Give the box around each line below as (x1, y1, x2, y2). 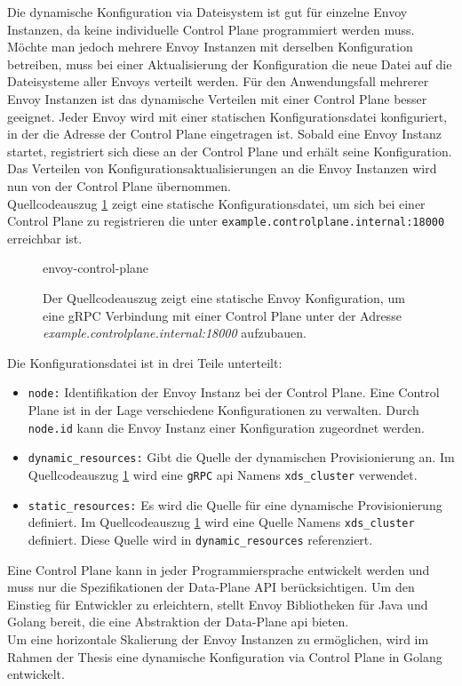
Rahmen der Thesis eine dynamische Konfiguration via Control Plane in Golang (7, 647, 442, 666)
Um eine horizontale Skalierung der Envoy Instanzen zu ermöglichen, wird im (7, 629, 429, 648)
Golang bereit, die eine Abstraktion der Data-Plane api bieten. (7, 612, 349, 631)
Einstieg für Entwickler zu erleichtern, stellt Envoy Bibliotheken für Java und (7, 594, 428, 613)
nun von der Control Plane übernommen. (7, 176, 231, 195)
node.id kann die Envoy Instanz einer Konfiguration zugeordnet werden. (28, 418, 425, 436)
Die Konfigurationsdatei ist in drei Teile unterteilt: (7, 353, 283, 371)
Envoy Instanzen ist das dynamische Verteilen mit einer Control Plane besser (7, 89, 427, 108)
